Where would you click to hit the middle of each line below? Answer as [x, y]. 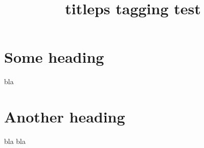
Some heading [54, 57]
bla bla [15, 141]
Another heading [65, 117]
